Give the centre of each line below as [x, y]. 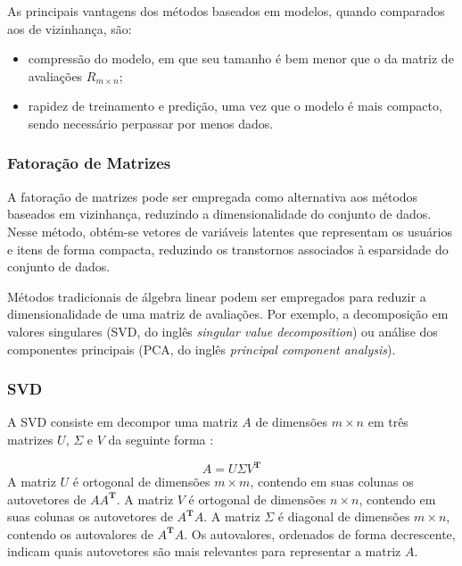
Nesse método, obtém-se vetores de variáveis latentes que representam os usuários [230, 231]
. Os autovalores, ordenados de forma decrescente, [320, 533]
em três [388, 422]
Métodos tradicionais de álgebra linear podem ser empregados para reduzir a [217, 296]
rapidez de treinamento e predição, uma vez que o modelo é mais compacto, [235, 106]
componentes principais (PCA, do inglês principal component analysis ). [202, 349]
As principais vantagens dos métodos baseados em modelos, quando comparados [226, 11]
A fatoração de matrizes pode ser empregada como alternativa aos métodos [213, 196]
